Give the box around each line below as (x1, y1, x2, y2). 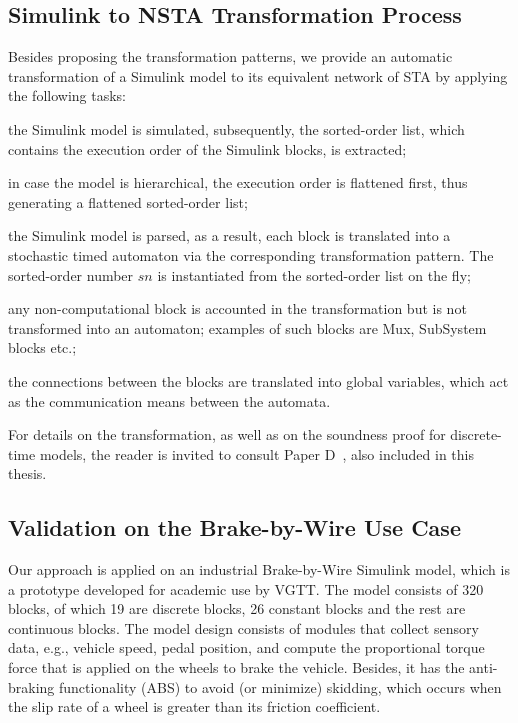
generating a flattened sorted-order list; (8, 191, 248, 212)
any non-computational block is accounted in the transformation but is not (8, 298, 467, 319)
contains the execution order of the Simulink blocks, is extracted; (8, 138, 407, 159)
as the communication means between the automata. (8, 390, 331, 411)
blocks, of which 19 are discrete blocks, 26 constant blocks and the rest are (8, 598, 466, 619)
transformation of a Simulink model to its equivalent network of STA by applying (8, 65, 508, 86)
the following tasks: (8, 85, 126, 106)
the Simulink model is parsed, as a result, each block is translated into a (8, 225, 451, 246)
